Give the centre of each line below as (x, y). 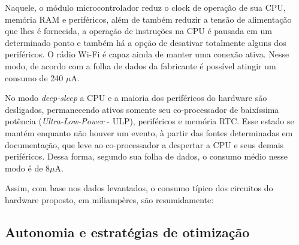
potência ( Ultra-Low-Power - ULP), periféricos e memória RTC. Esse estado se (149, 121)
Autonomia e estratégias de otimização (127, 232)
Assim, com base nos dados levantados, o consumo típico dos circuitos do (139, 188)
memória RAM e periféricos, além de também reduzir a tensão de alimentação (148, 19)
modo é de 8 (28, 168)
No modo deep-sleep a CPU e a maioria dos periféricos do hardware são (136, 98)
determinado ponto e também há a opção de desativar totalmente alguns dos (146, 42)
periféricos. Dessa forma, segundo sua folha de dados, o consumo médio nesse (146, 156)
